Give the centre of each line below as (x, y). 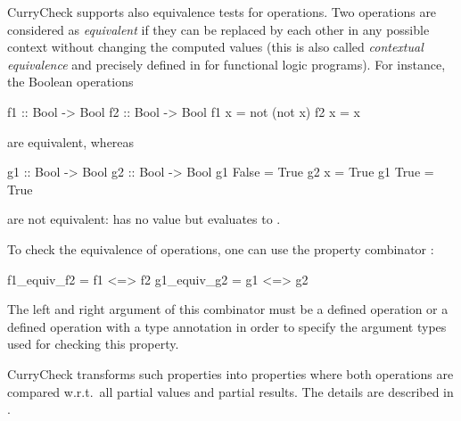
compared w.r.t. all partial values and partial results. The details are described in (230, 391)
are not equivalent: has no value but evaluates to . (144, 219)
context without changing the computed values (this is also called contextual (215, 47)
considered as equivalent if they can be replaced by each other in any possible (218, 29)
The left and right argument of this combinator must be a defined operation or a (228, 309)
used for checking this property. (93, 344)
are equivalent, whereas (71, 141)
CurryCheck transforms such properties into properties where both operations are (230, 373)
